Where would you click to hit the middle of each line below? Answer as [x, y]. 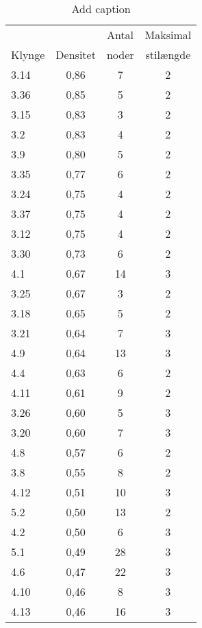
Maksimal [168, 35]
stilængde [168, 55]
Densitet [76, 55]
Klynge [28, 55]
